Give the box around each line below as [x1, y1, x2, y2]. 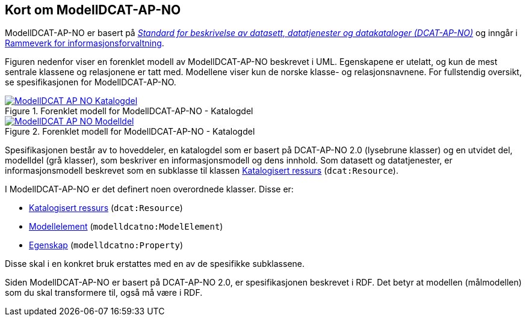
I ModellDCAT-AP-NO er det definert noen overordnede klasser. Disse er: [5, 184, 294, 195]
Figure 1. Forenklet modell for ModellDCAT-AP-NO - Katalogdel [5, 106, 253, 117]
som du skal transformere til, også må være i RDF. [5, 287, 203, 298]
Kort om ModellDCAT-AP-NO [5, 2, 181, 17]
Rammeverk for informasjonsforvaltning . [5, 38, 164, 49]
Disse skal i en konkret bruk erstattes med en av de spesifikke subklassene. [5, 258, 305, 269]
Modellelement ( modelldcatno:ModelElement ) [29, 221, 223, 232]
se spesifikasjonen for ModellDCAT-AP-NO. [5, 77, 176, 88]
